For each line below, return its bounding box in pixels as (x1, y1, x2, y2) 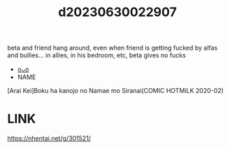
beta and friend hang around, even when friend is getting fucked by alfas (7, 43, 218, 52)
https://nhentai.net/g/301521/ (7, 134, 91, 143)
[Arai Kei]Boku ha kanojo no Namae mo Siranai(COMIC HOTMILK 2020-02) (7, 87, 224, 95)
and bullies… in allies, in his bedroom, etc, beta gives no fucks (7, 51, 187, 59)
